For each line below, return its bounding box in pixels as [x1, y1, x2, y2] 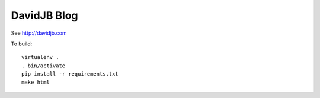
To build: [11, 40, 33, 47]
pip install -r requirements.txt [21, 71, 119, 77]
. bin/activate [21, 62, 66, 69]
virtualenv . [21, 54, 59, 61]
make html [21, 79, 50, 86]
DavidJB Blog [11, 9, 78, 22]
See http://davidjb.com [11, 30, 68, 37]
